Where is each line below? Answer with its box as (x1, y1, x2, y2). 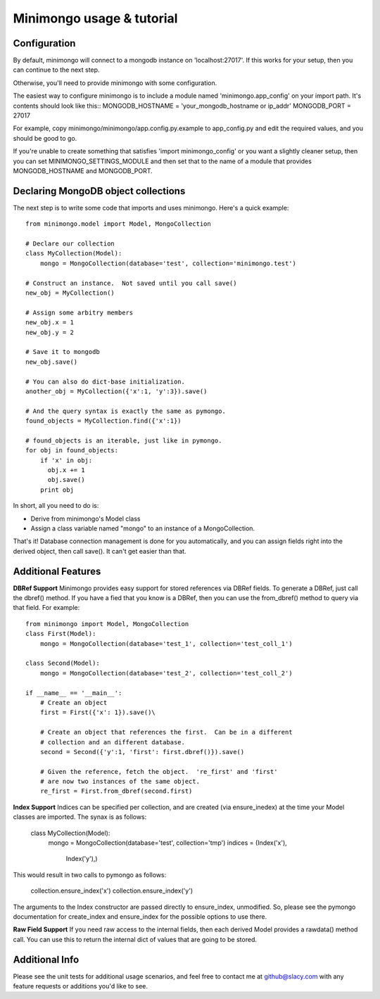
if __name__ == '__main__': (25, 689, 122, 696)
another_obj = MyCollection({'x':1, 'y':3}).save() (25, 387, 208, 395)
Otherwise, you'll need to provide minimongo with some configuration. (13, 78, 217, 87)
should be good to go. (13, 134, 77, 142)
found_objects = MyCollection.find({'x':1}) (25, 417, 182, 425)
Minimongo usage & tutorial (13, 11, 178, 26)
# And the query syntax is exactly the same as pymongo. (25, 407, 227, 415)
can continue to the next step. (13, 65, 100, 74)
